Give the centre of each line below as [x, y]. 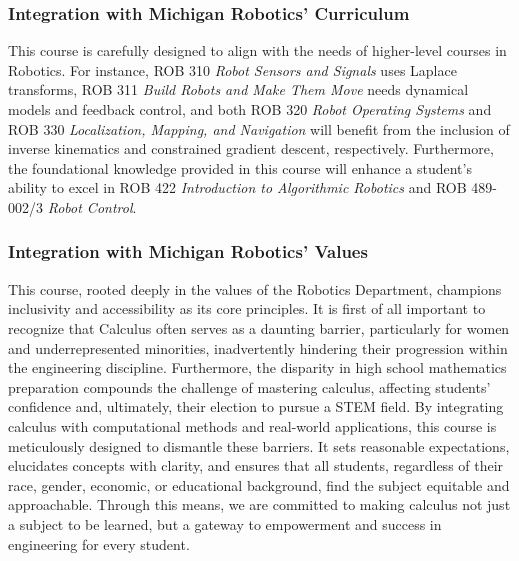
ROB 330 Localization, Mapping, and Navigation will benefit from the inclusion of [259, 128]
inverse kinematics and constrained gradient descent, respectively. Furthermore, [251, 148]
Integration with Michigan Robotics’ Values [188, 251]
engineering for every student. [99, 543]
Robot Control [90, 206]
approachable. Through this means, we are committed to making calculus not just [259, 504]
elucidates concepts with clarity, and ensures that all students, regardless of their [256, 465]
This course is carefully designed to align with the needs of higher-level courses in [257, 50]
